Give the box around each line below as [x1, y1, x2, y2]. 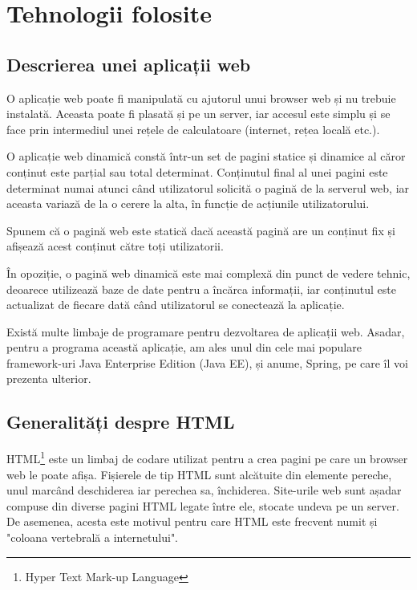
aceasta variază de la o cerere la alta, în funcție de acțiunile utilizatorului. [6, 195, 370, 212]
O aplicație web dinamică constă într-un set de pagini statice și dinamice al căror [6, 148, 406, 165]
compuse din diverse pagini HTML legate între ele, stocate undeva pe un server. [6, 497, 399, 514]
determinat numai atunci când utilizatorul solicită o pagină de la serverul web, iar [6, 179, 410, 196]
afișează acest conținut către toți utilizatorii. [6, 238, 224, 254]
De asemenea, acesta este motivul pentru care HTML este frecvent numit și [6, 513, 378, 530]
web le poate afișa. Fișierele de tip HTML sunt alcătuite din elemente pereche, [6, 466, 392, 482]
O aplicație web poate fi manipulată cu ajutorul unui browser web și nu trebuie [6, 89, 396, 106]
